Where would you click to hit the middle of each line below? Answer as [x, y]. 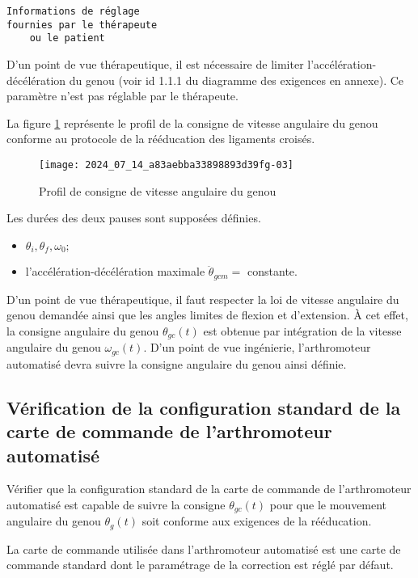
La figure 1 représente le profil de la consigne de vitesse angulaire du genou [192, 122]
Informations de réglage [73, 11]
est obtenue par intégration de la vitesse [302, 330]
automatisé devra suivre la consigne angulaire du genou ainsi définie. [177, 363]
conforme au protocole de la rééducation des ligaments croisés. [161, 139]
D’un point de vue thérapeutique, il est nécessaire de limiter [155, 63]
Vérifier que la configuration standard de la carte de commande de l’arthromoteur [209, 489]
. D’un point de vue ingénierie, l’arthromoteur [257, 347]
